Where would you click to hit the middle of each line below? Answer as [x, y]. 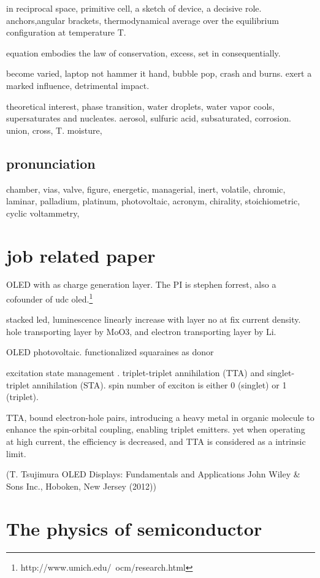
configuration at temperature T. [66, 32]
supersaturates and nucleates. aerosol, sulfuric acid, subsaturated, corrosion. [149, 118]
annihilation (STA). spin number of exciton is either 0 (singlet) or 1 [159, 384]
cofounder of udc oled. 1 [50, 298]
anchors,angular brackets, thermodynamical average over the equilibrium [143, 20]
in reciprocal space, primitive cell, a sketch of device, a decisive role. [134, 8]
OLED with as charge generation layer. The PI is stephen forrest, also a [141, 284]
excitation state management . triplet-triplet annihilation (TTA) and [135, 373]
